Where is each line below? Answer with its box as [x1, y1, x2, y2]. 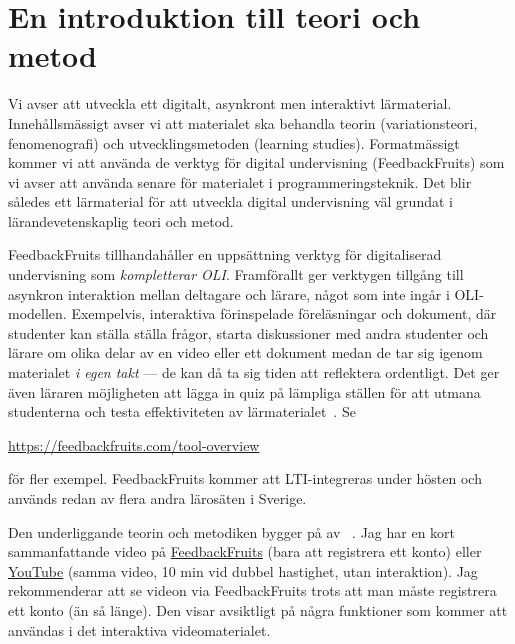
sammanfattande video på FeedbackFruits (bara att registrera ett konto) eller [8, 541, 482, 562]
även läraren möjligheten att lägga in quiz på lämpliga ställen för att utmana [8, 381, 481, 402]
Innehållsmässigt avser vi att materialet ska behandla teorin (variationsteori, [8, 112, 478, 133]
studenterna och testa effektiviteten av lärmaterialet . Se [8, 401, 356, 422]
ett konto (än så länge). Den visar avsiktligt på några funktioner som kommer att [8, 599, 508, 620]
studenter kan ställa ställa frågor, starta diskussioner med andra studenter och [8, 322, 489, 343]
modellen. [8, 303, 67, 324]
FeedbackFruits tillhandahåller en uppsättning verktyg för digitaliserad [8, 244, 442, 265]
